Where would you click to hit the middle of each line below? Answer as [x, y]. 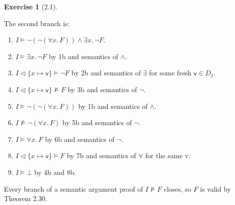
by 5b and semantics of [97, 122]
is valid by [216, 188]
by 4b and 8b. [55, 172]
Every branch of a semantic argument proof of [73, 188]
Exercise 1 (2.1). [31, 6]
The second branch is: [37, 23]
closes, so [177, 188]
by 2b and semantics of [106, 73]
